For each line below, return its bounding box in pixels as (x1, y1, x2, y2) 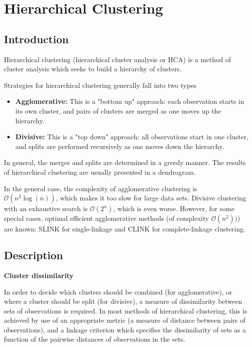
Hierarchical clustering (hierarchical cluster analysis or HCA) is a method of (4, 54, 231, 64)
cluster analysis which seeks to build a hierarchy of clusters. (4, 64, 182, 74)
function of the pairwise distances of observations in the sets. (4, 334, 185, 344)
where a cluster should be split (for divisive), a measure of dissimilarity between (4, 296, 242, 306)
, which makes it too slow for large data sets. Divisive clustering (55, 193, 247, 203)
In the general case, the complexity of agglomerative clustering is (4, 183, 198, 193)
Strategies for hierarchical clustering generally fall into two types (4, 80, 197, 90)
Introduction (4, 31, 69, 46)
